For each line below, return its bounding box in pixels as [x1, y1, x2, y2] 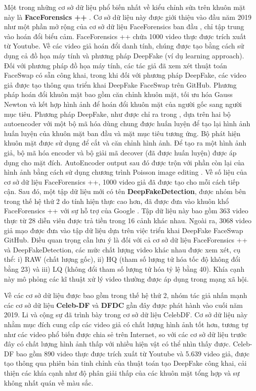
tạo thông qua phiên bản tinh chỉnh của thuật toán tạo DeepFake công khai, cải [4, 358, 247, 368]
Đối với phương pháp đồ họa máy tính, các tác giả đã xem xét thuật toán [4, 60, 227, 70]
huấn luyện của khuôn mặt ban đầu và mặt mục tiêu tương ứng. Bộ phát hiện [4, 128, 241, 138]
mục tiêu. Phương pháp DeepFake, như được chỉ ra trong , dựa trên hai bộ [4, 108, 231, 119]
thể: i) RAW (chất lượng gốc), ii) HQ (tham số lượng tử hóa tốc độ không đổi [4, 254, 241, 264]
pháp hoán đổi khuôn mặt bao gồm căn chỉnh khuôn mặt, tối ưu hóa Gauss [4, 89, 233, 99]
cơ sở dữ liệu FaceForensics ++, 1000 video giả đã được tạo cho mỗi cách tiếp [4, 176, 240, 187]
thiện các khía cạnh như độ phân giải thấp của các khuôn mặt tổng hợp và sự [4, 367, 240, 378]
